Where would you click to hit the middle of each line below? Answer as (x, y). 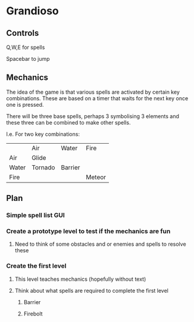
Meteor (96, 177)
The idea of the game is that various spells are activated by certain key (93, 92)
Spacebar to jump (28, 59)
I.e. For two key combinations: (43, 134)
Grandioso (32, 11)
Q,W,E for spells (26, 47)
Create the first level (36, 266)
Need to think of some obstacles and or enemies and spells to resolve (100, 244)
